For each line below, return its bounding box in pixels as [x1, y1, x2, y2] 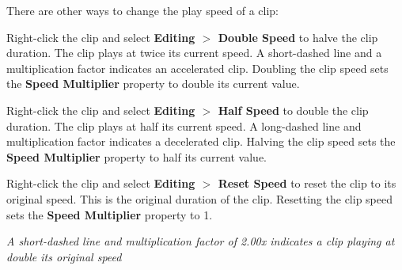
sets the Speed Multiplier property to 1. [6, 206, 213, 222]
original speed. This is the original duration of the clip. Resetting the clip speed [6, 190, 393, 207]
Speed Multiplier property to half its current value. [6, 148, 267, 165]
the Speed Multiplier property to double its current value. [6, 75, 300, 92]
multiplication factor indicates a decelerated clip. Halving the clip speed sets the [6, 133, 396, 150]
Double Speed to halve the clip [218, 29, 378, 45]
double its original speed [6, 248, 122, 264]
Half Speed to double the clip [218, 101, 369, 118]
